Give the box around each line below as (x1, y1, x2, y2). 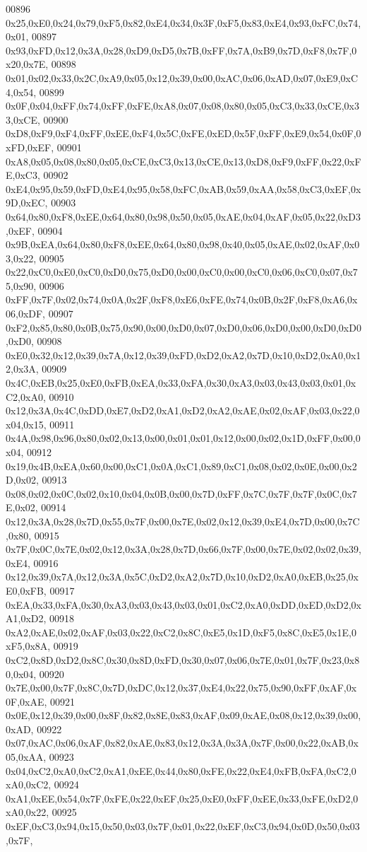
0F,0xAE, (6, 694, 47, 708)
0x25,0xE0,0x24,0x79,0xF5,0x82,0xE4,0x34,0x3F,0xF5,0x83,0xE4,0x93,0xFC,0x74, (6, 15, 361, 30)
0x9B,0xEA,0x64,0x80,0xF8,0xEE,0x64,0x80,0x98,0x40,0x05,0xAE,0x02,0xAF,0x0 (6, 237, 360, 252)
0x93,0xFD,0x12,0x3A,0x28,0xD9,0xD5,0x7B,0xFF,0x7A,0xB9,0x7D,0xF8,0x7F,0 (6, 42, 357, 57)
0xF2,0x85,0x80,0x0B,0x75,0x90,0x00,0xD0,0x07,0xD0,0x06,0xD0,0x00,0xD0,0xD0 (6, 320, 361, 334)
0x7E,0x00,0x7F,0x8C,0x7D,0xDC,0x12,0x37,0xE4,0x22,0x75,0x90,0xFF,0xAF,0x (6, 680, 357, 695)
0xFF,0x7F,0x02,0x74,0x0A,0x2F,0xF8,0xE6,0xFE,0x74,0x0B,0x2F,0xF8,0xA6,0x (6, 292, 358, 307)
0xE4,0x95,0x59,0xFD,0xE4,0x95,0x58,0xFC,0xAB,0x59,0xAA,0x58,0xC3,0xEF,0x (6, 181, 361, 196)
